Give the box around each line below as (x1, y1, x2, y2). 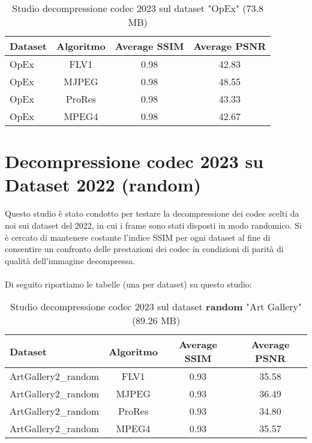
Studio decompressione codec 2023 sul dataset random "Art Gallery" (10, 300, 302, 314)
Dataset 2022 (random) (5, 172, 202, 197)
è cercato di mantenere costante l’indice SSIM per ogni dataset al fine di (5, 231, 271, 243)
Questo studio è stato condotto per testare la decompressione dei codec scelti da (5, 207, 299, 220)
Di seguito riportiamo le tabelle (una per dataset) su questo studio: (5, 277, 252, 290)
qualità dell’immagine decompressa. (5, 254, 135, 267)
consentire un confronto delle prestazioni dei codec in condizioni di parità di (5, 243, 284, 255)
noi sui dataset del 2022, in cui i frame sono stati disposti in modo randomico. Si (5, 218, 302, 231)
